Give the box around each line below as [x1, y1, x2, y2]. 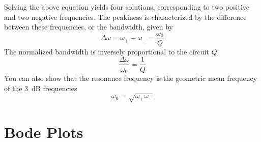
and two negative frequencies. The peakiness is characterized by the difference [4, 11, 247, 22]
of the [4, 82, 22, 93]
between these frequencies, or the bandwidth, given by [4, 21, 173, 32]
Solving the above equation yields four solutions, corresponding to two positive [4, 2, 249, 12]
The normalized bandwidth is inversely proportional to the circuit [4, 46, 209, 56]
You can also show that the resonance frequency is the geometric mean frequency [4, 72, 257, 83]
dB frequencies [32, 82, 77, 93]
